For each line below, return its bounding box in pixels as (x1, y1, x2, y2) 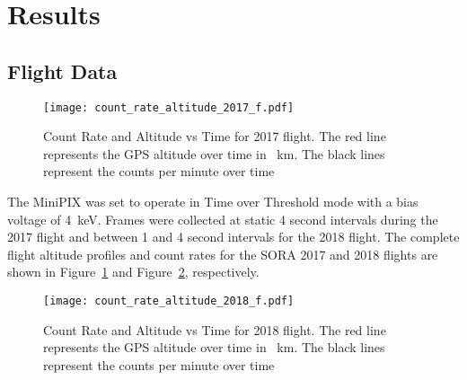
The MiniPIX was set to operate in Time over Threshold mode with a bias (7, 192, 419, 211)
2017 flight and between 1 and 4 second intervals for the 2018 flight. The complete (7, 227, 460, 246)
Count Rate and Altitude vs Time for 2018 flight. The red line (43, 320, 386, 339)
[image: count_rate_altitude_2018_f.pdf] (43, 294, 295, 307)
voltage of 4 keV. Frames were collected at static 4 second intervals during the (7, 209, 438, 228)
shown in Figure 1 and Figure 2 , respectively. (7, 262, 260, 281)
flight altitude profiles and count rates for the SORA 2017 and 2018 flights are (7, 244, 438, 263)
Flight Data (7, 57, 118, 84)
